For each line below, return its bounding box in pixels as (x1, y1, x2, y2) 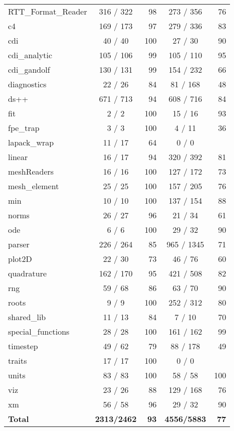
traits (8, 355, 27, 366)
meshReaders (8, 166, 54, 177)
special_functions (8, 326, 70, 337)
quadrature (8, 267, 47, 279)
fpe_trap (8, 122, 40, 133)
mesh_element (8, 180, 59, 192)
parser (8, 238, 30, 250)
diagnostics (8, 78, 47, 90)
